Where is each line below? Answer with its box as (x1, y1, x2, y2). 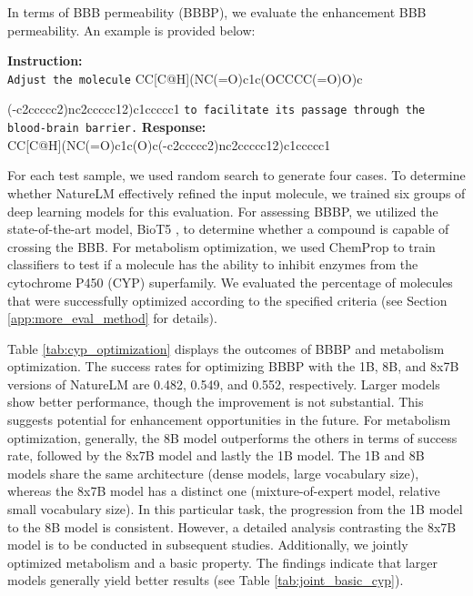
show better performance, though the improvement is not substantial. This (7, 392, 424, 411)
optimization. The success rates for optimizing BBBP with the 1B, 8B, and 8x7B (7, 357, 459, 376)
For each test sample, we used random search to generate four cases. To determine (7, 166, 466, 185)
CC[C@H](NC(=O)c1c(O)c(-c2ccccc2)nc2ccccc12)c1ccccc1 (7, 135, 331, 154)
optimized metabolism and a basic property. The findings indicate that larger (7, 552, 438, 571)
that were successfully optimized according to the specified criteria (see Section (7, 290, 448, 309)
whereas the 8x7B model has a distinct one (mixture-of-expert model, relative (7, 481, 440, 500)
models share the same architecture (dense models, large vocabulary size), (7, 463, 419, 482)
